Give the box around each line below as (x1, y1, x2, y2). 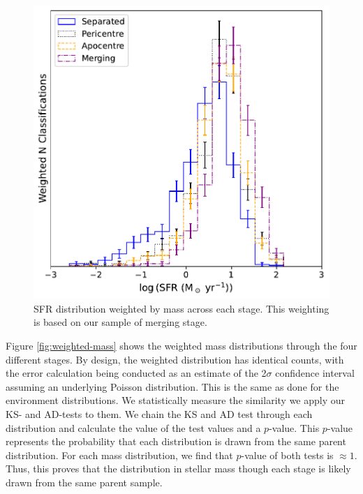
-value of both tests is (241, 447, 334, 462)
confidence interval (275, 366, 355, 380)
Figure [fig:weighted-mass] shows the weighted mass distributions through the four (6, 338, 357, 352)
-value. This (269, 420, 320, 435)
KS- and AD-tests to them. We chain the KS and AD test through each (6, 406, 313, 421)
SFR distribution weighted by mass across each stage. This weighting (34, 301, 329, 315)
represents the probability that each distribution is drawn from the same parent (6, 434, 346, 449)
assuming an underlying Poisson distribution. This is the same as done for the (6, 379, 339, 394)
